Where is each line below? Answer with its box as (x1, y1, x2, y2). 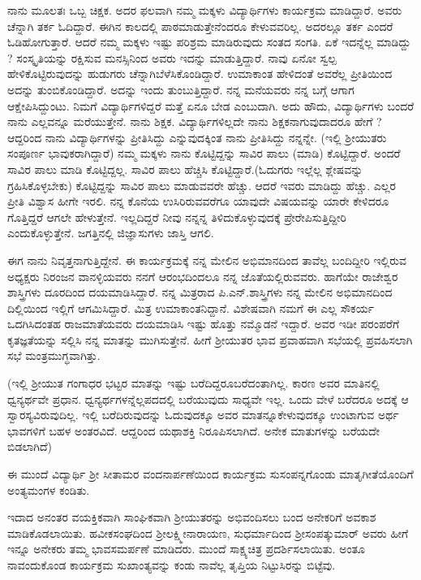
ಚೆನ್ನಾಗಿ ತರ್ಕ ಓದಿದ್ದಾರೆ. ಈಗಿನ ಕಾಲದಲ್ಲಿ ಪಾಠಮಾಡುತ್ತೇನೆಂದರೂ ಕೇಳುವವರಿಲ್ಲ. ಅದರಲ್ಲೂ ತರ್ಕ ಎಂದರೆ (7, 17, 393, 34)
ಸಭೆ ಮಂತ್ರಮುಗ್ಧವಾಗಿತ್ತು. (7, 347, 101, 364)
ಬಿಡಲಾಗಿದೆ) (7, 438, 53, 455)
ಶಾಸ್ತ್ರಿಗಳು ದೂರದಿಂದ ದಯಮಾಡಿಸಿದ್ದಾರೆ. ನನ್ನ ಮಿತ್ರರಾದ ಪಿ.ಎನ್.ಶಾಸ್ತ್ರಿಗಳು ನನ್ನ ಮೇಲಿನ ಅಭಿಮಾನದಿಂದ (7, 284, 393, 301)
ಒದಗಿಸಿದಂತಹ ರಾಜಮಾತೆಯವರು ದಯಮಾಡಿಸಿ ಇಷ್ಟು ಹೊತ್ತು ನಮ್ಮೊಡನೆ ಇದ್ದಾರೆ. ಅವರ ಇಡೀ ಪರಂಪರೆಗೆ (7, 315, 400, 332)
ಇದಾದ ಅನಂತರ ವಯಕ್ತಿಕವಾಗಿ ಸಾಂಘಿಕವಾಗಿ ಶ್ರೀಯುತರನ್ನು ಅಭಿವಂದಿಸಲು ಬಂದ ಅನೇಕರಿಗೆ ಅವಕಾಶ (7, 509, 376, 526)
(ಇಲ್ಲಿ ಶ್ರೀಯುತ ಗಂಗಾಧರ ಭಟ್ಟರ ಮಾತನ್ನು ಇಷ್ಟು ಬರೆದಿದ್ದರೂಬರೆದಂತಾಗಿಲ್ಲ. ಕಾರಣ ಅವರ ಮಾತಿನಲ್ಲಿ (7, 374, 380, 392)
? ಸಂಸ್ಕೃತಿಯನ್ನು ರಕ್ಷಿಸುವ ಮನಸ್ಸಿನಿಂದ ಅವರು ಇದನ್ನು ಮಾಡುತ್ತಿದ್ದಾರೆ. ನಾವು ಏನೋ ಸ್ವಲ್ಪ (7, 49, 337, 66)
